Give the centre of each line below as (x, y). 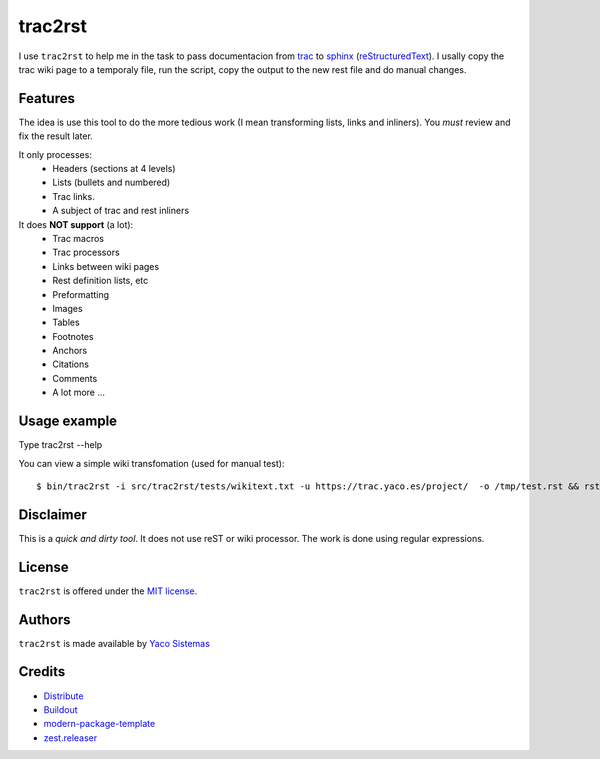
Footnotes (73, 336)
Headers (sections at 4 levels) (114, 169)
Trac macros (78, 238)
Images (68, 308)
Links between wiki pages (106, 266)
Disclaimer (52, 514)
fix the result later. (56, 136)
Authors (44, 619)
